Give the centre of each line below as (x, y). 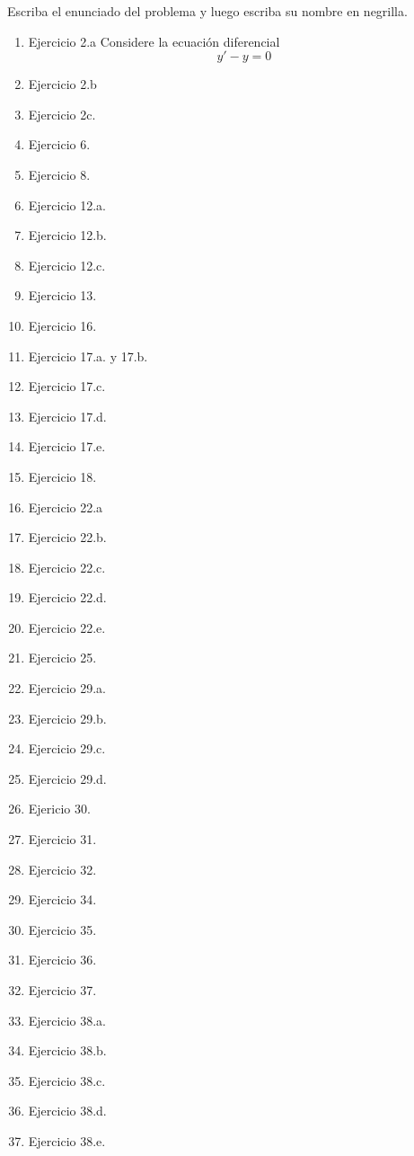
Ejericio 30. (59, 809)
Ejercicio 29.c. (67, 748)
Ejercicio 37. (62, 990)
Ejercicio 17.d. (67, 416)
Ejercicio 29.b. (67, 718)
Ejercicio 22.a (66, 507)
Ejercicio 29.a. (67, 688)
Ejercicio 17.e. (67, 446)
